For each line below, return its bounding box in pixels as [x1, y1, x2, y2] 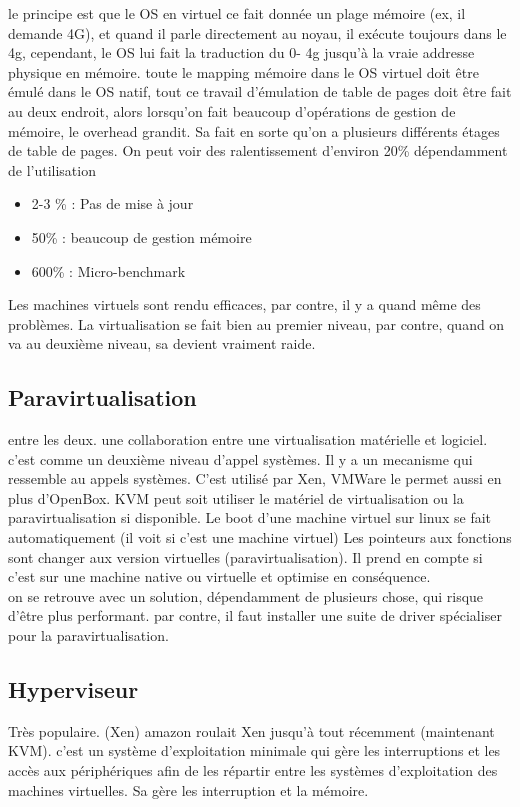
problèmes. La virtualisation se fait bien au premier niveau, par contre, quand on [8, 313, 505, 334]
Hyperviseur [8, 674, 139, 705]
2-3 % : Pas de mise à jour [31, 193, 194, 214]
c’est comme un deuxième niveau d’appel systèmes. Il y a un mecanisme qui [8, 448, 473, 469]
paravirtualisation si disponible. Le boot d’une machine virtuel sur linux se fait [8, 507, 492, 528]
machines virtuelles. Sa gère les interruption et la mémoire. [8, 779, 369, 800]
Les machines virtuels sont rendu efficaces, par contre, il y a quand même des [8, 294, 481, 315]
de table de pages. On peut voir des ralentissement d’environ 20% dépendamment [8, 140, 508, 161]
